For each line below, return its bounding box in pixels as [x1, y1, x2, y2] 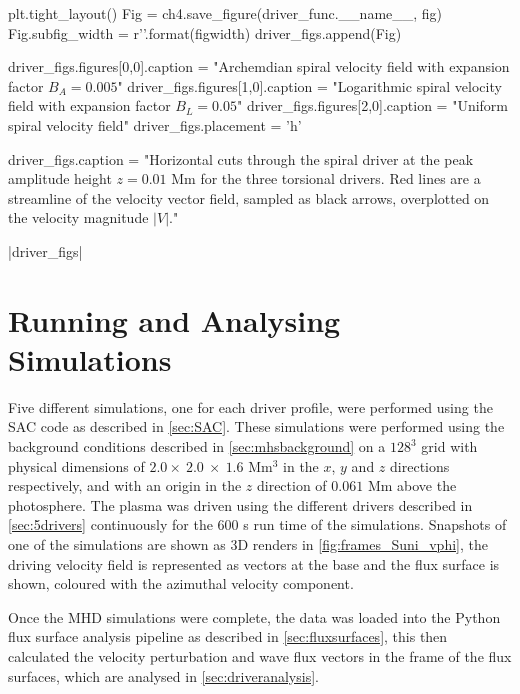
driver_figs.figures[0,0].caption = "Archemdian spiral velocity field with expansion [8, 56, 510, 77]
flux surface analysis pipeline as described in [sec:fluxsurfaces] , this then [8, 626, 448, 647]
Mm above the [367, 475, 457, 496]
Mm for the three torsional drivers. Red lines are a [171, 168, 481, 189]
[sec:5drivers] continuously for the [8, 514, 213, 535]
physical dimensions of [8, 455, 145, 476]
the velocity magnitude [8, 207, 149, 228]
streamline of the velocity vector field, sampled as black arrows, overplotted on [8, 187, 490, 208]
